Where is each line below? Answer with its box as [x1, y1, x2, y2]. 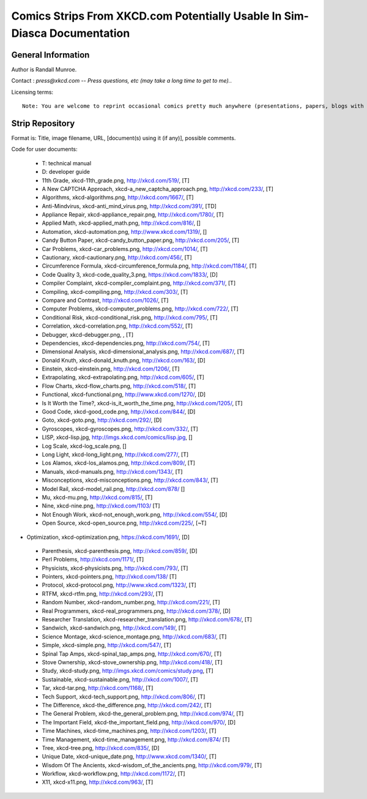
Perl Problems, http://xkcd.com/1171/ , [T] [42, 556, 144, 563]
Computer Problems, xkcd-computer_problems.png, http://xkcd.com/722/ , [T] [42, 305, 239, 312]
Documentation [49, 26, 130, 40]
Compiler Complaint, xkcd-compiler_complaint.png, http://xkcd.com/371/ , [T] [42, 279, 235, 287]
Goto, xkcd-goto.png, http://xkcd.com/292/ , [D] [42, 416, 162, 424]
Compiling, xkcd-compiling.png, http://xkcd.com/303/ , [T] [42, 288, 188, 295]
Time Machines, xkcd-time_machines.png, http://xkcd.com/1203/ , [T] [42, 727, 217, 735]
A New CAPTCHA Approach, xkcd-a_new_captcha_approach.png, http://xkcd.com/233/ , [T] [42, 185, 273, 192]
